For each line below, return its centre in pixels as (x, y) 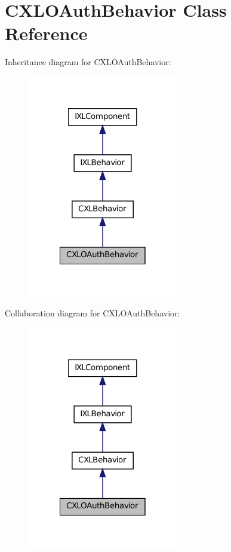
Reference (46, 33)
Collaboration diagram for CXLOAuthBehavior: (93, 313)
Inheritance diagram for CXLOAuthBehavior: (88, 62)
